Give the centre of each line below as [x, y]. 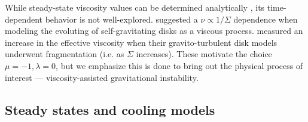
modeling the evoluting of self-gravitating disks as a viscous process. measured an [154, 31]
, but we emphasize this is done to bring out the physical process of [179, 65]
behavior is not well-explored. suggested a [121, 19]
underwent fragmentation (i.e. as [65, 54]
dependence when [266, 19]
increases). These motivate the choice [204, 54]
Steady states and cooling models [110, 109]
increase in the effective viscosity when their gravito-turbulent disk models [141, 42]
